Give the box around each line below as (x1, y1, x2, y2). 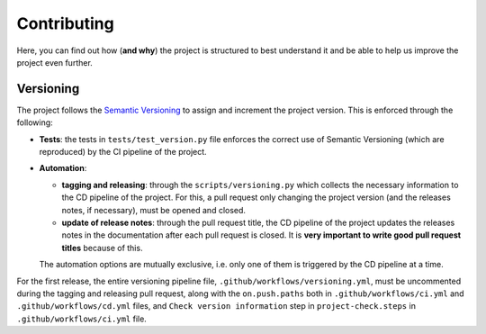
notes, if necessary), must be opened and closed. (61, 204, 247, 215)
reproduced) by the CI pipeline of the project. (39, 147, 207, 158)
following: (16, 117, 53, 128)
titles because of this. (61, 242, 143, 253)
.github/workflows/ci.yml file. (16, 313, 148, 324)
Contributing (16, 14, 114, 33)
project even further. (16, 57, 94, 68)
